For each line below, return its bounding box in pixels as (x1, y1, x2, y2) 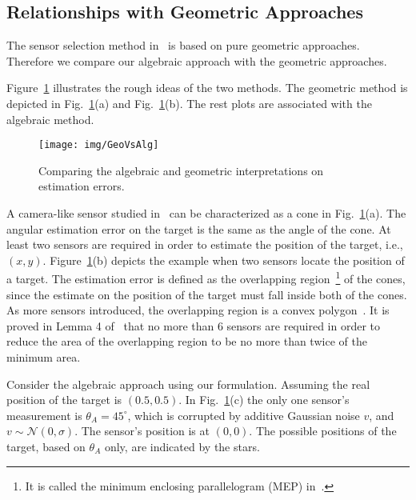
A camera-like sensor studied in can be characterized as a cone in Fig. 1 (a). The (6, 205, 406, 222)
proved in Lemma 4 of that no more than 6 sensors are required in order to (6, 317, 380, 334)
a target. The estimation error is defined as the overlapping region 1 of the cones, (6, 268, 406, 287)
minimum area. (6, 349, 81, 366)
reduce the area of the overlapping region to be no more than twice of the (6, 333, 367, 350)
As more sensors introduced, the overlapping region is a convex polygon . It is (6, 302, 390, 318)
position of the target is (6, 391, 122, 408)
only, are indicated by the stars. (104, 438, 260, 454)
